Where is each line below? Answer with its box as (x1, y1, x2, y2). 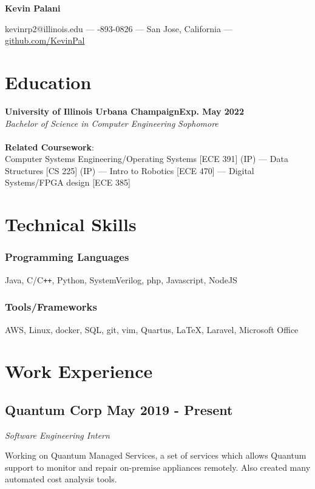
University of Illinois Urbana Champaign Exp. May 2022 (5, 104, 244, 117)
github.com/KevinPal (5, 34, 85, 47)
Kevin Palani (5, 2, 61, 14)
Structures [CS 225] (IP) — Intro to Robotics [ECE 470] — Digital (5, 164, 254, 177)
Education (5, 69, 92, 94)
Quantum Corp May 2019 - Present (5, 400, 233, 419)
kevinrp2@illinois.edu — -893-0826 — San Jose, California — (5, 22, 232, 35)
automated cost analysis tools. (5, 473, 117, 485)
